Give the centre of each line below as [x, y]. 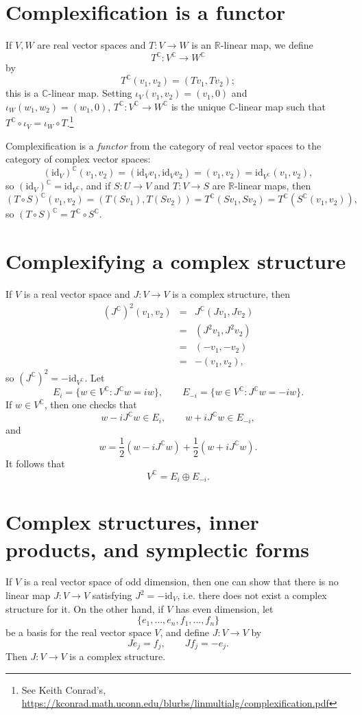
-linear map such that [280, 106]
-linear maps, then [273, 186]
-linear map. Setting [90, 93]
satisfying [112, 595]
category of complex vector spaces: [78, 159]
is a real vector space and [77, 294]
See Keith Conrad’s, [64, 689]
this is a [22, 93]
